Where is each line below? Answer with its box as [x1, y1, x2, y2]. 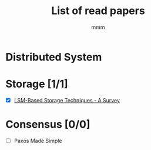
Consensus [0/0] [5, 118, 90, 131]
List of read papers [51, 4, 145, 18]
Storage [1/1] [5, 78, 68, 91]
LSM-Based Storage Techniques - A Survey [14, 96, 120, 104]
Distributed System [5, 50, 102, 64]
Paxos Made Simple [14, 137, 62, 144]
